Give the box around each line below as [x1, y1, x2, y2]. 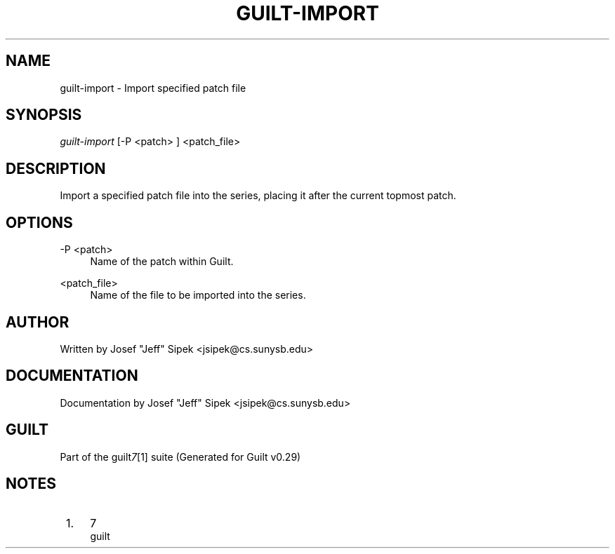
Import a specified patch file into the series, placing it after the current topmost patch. [60, 189, 456, 202]
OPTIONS [6, 213, 73, 231]
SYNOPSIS [6, 106, 82, 124]
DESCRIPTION [6, 159, 106, 177]
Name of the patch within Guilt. [90, 255, 234, 268]
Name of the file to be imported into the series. [90, 289, 306, 302]
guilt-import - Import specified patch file [60, 81, 246, 94]
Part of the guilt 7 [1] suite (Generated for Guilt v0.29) [60, 450, 301, 463]
